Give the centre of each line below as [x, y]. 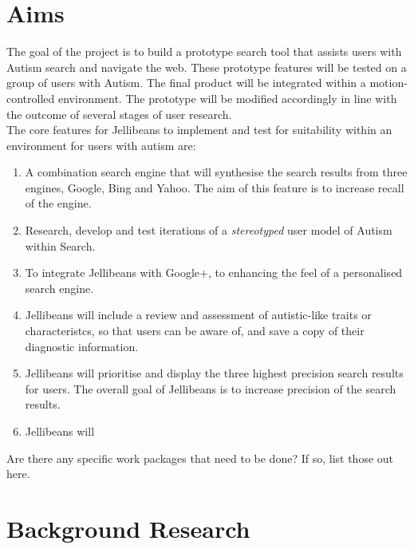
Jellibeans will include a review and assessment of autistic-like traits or [198, 315]
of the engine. [58, 203]
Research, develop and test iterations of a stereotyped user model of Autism [209, 230]
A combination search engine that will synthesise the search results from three [216, 172]
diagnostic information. [82, 346]
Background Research [128, 528]
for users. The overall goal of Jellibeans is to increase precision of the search [211, 388]
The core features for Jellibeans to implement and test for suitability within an [199, 130]
